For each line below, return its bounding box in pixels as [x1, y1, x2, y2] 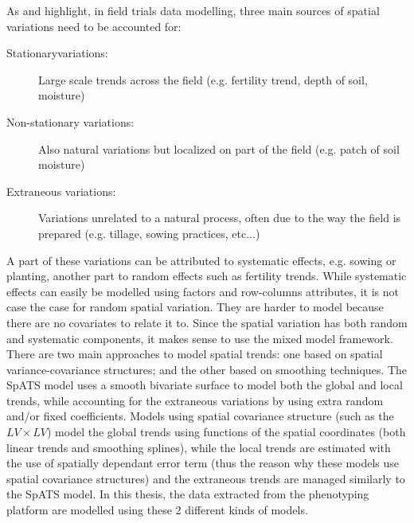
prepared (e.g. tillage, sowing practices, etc [38, 224, 247, 241]
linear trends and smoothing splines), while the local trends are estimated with [6, 439, 391, 455]
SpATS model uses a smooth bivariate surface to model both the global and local [6, 377, 403, 393]
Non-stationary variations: [6, 113, 135, 130]
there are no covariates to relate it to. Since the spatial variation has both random [6, 314, 408, 330]
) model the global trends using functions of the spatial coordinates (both [47, 423, 406, 440]
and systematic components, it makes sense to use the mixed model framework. [6, 330, 393, 346]
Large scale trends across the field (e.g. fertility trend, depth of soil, [38, 71, 368, 88]
